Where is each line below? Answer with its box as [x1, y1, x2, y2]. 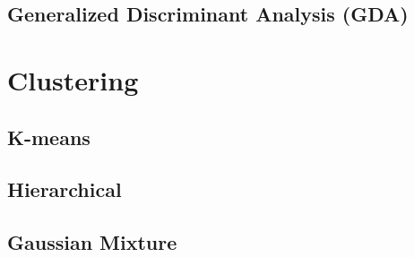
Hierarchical [7, 176, 122, 203]
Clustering [7, 61, 139, 98]
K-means [7, 123, 91, 150]
